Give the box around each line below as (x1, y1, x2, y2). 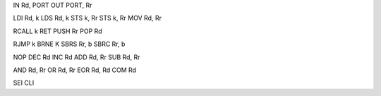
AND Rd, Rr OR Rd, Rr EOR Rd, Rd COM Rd (13, 66, 137, 74)
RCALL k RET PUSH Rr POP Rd (13, 27, 102, 35)
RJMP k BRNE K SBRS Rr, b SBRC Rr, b (13, 40, 126, 49)
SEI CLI (13, 78, 35, 88)
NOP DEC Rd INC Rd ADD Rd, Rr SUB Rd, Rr (13, 53, 140, 61)
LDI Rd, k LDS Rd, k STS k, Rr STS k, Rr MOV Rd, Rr (13, 14, 162, 23)
